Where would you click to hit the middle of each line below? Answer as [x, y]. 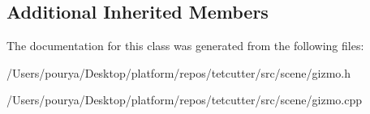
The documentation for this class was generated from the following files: [185, 46]
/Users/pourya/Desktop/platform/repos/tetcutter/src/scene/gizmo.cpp [185, 100]
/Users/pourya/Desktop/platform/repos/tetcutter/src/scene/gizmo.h [179, 72]
